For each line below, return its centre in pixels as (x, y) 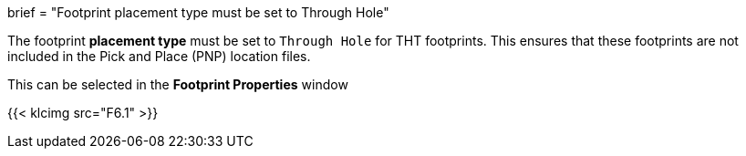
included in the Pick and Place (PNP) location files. (159, 56)
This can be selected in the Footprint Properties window (178, 84)
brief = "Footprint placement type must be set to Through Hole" (198, 12)
